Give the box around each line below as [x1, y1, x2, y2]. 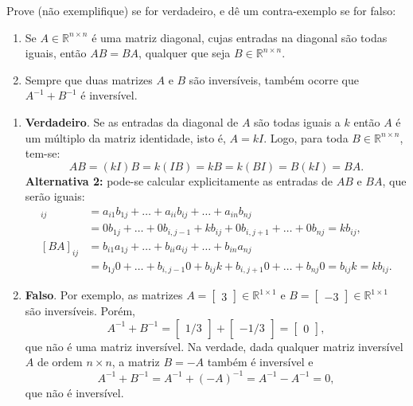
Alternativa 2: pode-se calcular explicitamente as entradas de [25, 172, 333, 189]
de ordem [37, 353, 83, 370]
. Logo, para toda [263, 129, 349, 146]
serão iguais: [25, 188, 85, 205]
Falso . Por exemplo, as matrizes [25, 287, 183, 303]
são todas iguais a [254, 113, 341, 130]
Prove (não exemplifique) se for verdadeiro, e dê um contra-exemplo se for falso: [6, 2, 396, 18]
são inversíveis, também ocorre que [189, 71, 359, 88]
